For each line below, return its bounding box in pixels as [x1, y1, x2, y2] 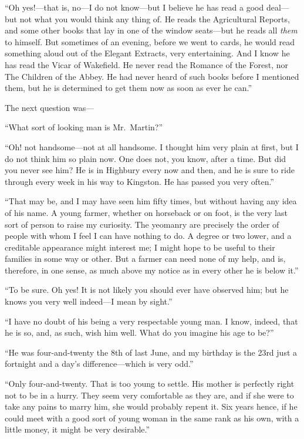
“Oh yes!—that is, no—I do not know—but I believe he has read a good [5, 1, 264, 13]
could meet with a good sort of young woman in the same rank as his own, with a [5, 411, 299, 424]
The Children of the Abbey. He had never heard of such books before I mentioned [5, 70, 299, 82]
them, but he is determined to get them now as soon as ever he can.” [5, 82, 252, 94]
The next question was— [5, 101, 94, 113]
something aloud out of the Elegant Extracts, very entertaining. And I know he [5, 47, 290, 59]
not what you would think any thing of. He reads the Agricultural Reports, [19, 12, 290, 25]
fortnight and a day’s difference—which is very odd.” [5, 357, 194, 370]
